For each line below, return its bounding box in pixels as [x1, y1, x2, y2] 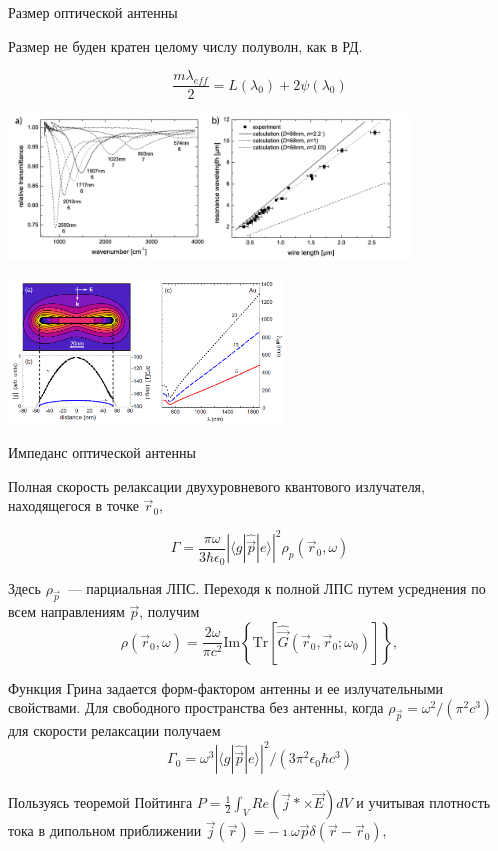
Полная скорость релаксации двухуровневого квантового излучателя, [8, 475, 425, 496]
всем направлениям [8, 601, 125, 622]
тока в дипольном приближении [8, 820, 202, 841]
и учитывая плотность [356, 792, 491, 813]
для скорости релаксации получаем [8, 720, 221, 741]
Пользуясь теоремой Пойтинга [8, 792, 193, 813]
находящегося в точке [8, 495, 139, 516]
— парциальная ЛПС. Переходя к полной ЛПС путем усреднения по [67, 578, 486, 599]
